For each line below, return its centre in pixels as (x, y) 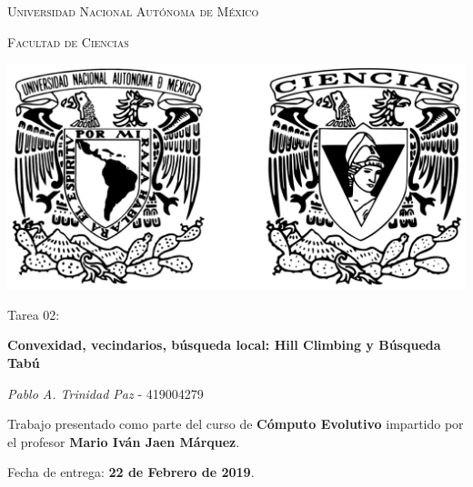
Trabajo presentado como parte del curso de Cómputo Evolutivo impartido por (236, 424)
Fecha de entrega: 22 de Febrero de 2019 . (131, 472)
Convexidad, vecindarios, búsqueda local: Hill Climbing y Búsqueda (224, 345)
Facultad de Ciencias (68, 41)
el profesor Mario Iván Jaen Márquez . (124, 441)
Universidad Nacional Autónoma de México (133, 11)
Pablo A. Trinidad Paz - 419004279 (106, 393)
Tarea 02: (34, 314)
